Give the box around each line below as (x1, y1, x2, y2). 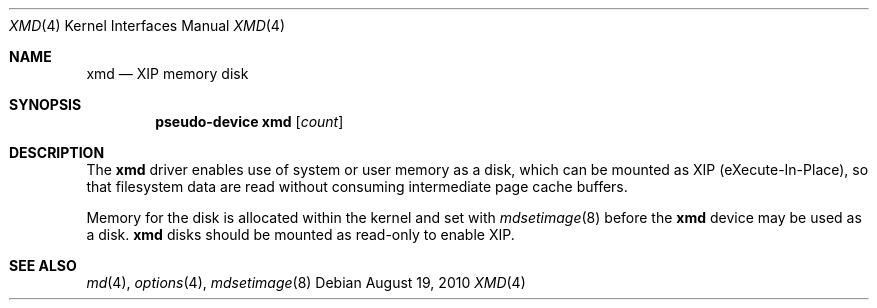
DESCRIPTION (9, 144, 105, 161)
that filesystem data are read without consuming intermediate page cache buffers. (86, 178, 628, 195)
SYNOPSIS (9, 96, 82, 113)
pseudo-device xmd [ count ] (155, 113, 344, 130)
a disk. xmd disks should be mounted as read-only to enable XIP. (86, 226, 515, 243)
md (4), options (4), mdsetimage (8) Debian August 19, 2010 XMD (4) (86, 274, 526, 291)
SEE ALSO (9, 257, 77, 274)
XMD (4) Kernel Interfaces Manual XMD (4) (9, 17, 286, 34)
